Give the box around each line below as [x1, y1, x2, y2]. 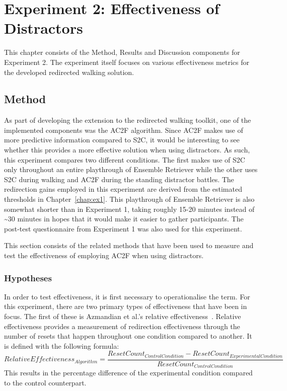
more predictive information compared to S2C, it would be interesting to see [4, 134, 240, 145]
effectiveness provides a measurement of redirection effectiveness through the [4, 321, 240, 331]
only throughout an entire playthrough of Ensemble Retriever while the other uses [4, 164, 258, 175]
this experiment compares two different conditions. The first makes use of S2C [4, 154, 245, 165]
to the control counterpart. [4, 377, 87, 387]
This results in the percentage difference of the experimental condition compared [4, 367, 253, 378]
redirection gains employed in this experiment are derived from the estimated [4, 184, 242, 194]
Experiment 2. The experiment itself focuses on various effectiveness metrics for [4, 56, 249, 67]
